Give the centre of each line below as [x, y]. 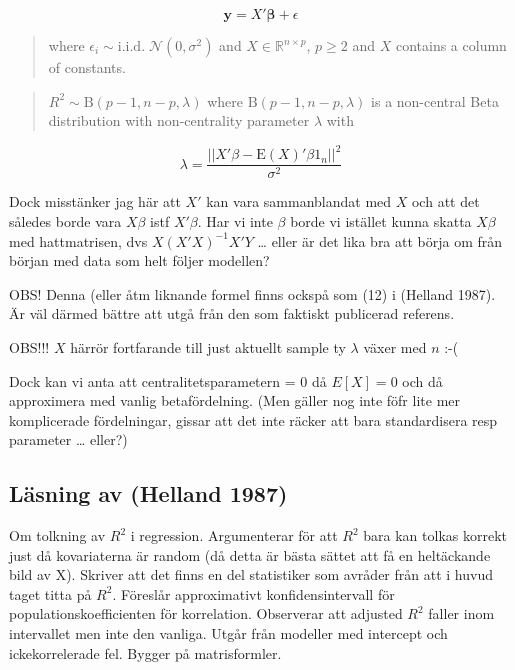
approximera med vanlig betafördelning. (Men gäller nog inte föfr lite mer [234, 400]
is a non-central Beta [435, 100]
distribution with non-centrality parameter [179, 120]
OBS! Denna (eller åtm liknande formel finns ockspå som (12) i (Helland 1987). [252, 293]
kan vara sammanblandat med [299, 201]
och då [422, 380]
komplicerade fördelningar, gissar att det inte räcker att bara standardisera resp [253, 419]
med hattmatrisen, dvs [78, 240]
